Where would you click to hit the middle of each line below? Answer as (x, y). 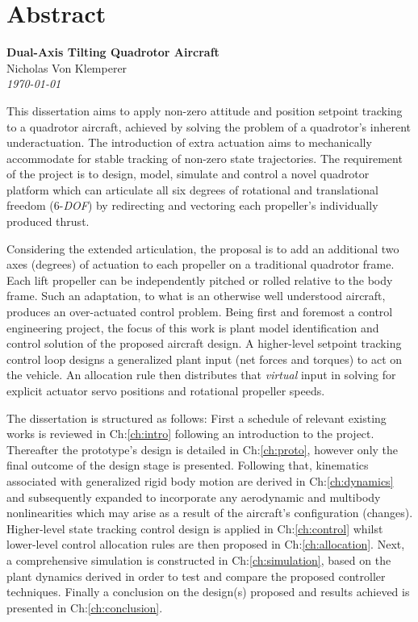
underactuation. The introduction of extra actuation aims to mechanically (189, 142)
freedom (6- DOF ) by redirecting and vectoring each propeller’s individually (192, 205)
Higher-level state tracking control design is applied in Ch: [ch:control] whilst (195, 528)
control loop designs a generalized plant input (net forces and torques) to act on (205, 359)
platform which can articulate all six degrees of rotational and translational (192, 189)
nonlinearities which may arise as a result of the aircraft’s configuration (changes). (210, 513)
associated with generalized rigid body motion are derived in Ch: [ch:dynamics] (200, 480)
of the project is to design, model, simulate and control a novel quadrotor (188, 174)
